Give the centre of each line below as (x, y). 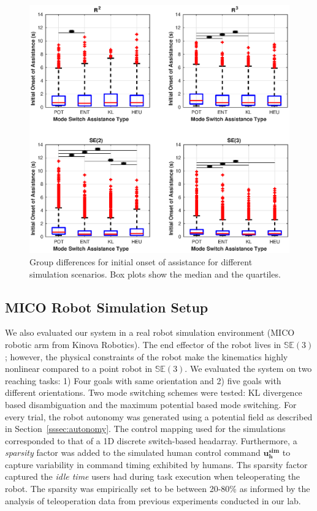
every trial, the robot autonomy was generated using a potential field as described (159, 416)
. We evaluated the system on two (248, 369)
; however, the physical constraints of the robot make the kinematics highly (147, 356)
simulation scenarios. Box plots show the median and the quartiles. (155, 274)
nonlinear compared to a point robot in (79, 369)
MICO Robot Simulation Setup (107, 307)
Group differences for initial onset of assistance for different (141, 261)
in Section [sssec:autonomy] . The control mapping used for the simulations (145, 429)
